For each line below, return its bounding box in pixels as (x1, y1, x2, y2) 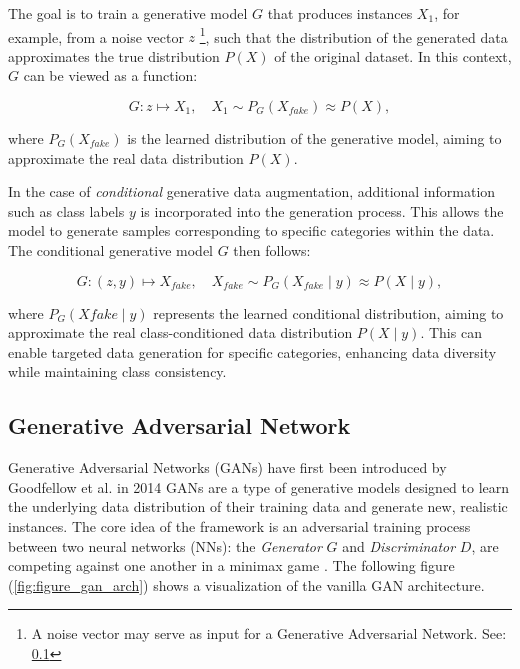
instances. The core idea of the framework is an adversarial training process (8, 515, 471, 536)
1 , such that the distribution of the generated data (199, 23, 508, 47)
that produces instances (267, 3, 413, 23)
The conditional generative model (8, 240, 213, 260)
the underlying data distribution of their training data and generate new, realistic (8, 496, 508, 517)
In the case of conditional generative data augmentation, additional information (8, 181, 496, 202)
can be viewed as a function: (23, 65, 198, 86)
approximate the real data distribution (8, 147, 244, 168)
